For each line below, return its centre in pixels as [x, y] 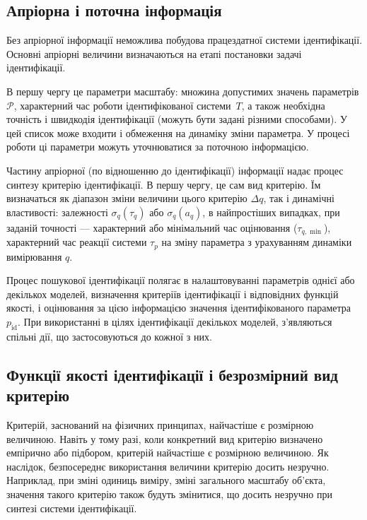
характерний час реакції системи [77, 242]
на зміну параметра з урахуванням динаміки [257, 242]
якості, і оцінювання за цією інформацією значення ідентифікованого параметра [179, 308]
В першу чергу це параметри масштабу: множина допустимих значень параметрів [183, 91]
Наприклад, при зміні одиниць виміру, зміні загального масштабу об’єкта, [166, 480]
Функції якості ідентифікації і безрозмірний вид [172, 374]
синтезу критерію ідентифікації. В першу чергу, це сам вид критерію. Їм [164, 184]
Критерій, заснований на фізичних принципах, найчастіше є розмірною [160, 425]
